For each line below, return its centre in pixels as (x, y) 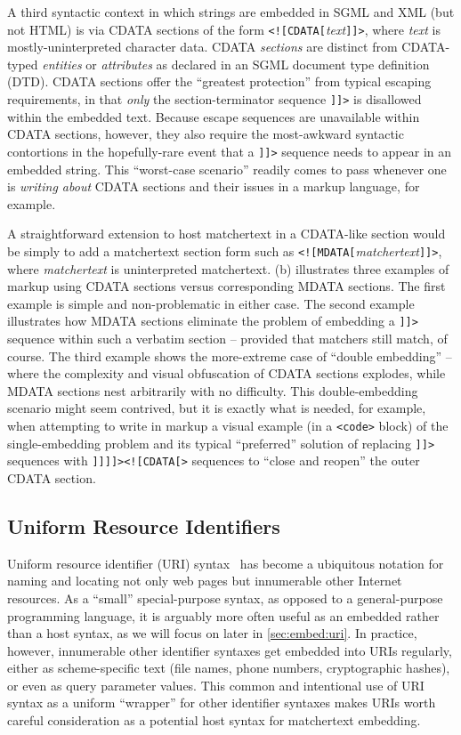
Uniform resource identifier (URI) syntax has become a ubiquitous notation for (226, 563)
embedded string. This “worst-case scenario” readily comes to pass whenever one (227, 169)
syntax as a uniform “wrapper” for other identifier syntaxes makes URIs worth (222, 703)
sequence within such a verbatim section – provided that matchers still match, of (227, 338)
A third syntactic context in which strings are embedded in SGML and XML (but (231, 12)
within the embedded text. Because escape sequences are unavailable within (214, 116)
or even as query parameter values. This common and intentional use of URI (216, 685)
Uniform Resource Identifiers (144, 525)
